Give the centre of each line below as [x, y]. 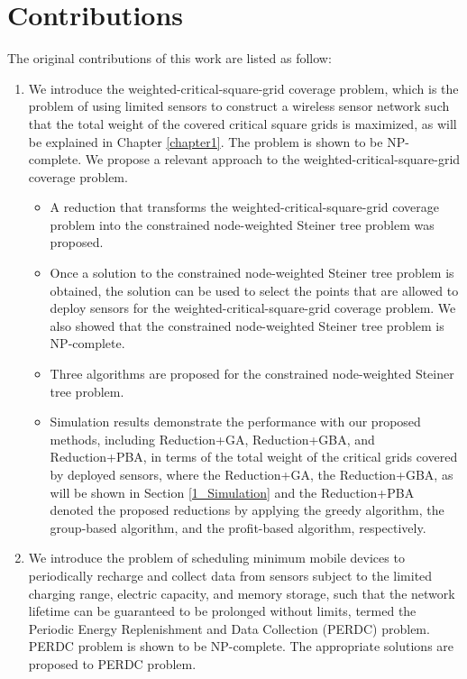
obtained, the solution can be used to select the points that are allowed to [254, 290]
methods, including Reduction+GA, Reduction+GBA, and [212, 439]
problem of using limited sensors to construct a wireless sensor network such [239, 106]
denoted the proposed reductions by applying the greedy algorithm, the [247, 510]
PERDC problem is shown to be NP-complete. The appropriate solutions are [241, 646]
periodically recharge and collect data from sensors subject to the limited [230, 575]
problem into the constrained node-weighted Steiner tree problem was [242, 224]
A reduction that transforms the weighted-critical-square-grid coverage [244, 207]
